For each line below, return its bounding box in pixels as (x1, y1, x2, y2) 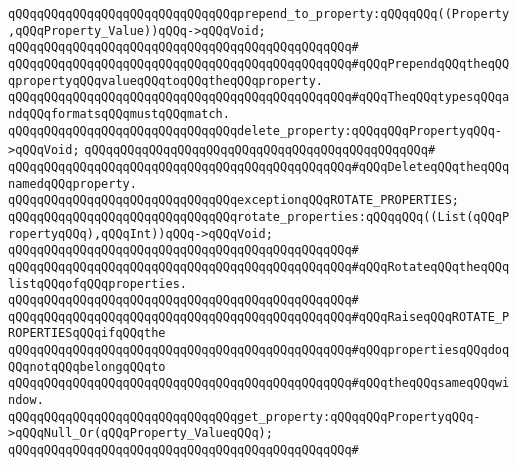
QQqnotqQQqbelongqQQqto (8, 359, 166, 374)
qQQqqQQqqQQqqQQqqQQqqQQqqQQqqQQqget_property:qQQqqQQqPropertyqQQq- (8, 409, 481, 424)
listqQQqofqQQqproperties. (8, 276, 187, 291)
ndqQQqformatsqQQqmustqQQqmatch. (8, 106, 230, 121)
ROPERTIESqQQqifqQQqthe (8, 326, 166, 341)
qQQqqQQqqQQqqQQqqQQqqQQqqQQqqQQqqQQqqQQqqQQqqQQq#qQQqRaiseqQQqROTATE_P (8, 309, 510, 324)
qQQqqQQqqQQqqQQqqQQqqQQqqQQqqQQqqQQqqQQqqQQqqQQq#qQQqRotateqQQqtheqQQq (8, 259, 510, 274)
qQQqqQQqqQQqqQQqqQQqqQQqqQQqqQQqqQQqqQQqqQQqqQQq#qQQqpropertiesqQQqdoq (8, 343, 510, 358)
